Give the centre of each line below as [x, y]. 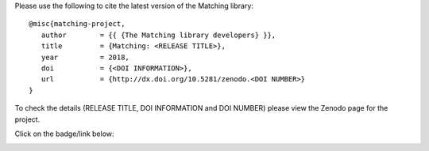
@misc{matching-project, [77, 24]
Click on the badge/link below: [64, 134]
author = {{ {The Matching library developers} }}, [158, 35]
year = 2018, [85, 57]
